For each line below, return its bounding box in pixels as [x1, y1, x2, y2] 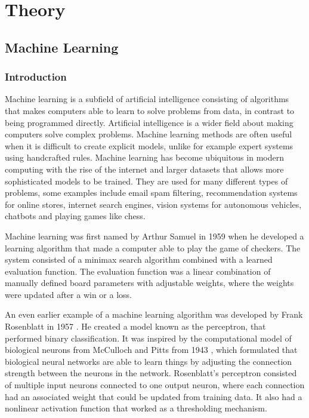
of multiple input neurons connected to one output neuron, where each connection [5, 379, 305, 391]
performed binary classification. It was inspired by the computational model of [5, 331, 292, 344]
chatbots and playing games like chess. [5, 210, 146, 222]
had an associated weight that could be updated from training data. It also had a [5, 390, 302, 402]
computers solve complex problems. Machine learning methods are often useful [5, 128, 292, 140]
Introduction [5, 69, 67, 84]
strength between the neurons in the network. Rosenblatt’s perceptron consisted [5, 367, 297, 379]
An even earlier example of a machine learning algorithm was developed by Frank [5, 308, 303, 321]
